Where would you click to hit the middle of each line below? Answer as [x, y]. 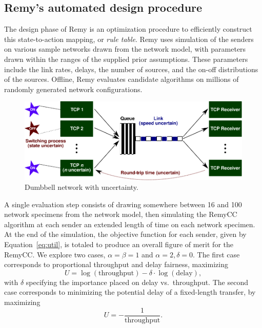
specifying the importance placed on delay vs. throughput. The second [137, 282]
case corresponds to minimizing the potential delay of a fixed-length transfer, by [130, 292]
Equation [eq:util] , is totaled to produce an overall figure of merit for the [119, 244]
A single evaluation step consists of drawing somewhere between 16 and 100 [123, 204]
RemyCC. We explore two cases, [55, 254]
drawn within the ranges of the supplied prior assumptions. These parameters [126, 59]
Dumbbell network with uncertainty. [82, 187]
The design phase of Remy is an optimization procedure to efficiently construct [128, 29]
